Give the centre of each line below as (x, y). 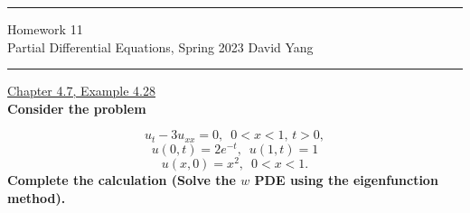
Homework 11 (45, 29)
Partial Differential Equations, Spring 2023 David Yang (160, 46)
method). (37, 197)
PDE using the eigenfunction (346, 179)
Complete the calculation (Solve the (122, 179)
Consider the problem (77, 108)
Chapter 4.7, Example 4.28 (81, 91)
